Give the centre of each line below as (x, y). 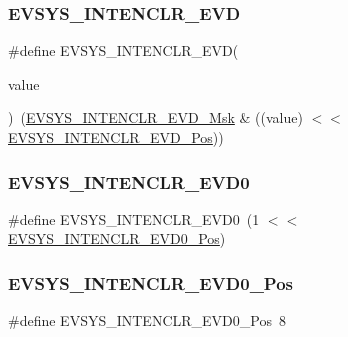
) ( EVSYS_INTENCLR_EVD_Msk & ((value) (155, 117)
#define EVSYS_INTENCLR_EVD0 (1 (134, 218)
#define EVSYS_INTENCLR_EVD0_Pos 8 (147, 320)
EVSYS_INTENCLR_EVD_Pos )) (116, 137)
